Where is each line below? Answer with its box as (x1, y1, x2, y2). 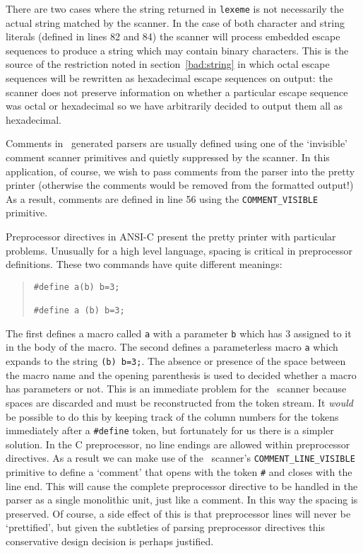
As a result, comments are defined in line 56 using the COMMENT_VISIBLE (6, 191, 319, 206)
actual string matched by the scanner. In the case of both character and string (6, 15, 345, 30)
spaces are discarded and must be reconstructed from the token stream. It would (6, 395, 353, 409)
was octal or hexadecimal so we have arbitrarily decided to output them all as (6, 98, 343, 113)
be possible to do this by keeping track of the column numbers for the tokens (6, 409, 339, 424)
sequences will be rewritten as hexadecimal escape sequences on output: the (6, 71, 333, 86)
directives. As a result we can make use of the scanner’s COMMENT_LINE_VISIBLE (6, 450, 355, 465)
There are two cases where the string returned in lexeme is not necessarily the (6, 1, 344, 16)
